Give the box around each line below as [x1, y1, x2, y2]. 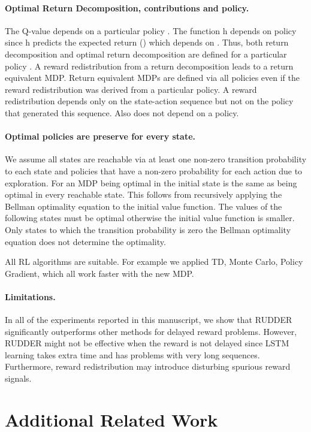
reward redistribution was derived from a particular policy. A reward [5, 83, 257, 95]
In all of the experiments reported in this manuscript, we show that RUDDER [5, 313, 292, 326]
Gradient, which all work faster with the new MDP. [5, 267, 194, 279]
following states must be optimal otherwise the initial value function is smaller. [5, 212, 295, 224]
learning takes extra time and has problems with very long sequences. [5, 348, 260, 361]
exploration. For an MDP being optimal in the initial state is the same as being [5, 176, 297, 189]
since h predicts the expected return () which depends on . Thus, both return [5, 36, 289, 49]
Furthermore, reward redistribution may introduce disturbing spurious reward [5, 360, 291, 373]
